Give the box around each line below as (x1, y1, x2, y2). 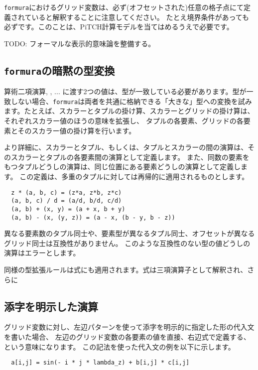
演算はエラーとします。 (4, 247, 80, 258)
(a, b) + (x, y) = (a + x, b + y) (11, 205, 126, 213)
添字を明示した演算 (4, 298, 98, 314)
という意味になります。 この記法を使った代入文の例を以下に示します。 (4, 341, 235, 352)
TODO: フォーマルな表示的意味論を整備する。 (4, 38, 155, 48)
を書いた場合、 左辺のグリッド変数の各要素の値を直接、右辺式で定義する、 (4, 332, 251, 342)
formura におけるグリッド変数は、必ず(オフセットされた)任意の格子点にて (4, 2, 244, 12)
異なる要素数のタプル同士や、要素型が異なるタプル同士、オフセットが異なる (4, 228, 255, 239)
